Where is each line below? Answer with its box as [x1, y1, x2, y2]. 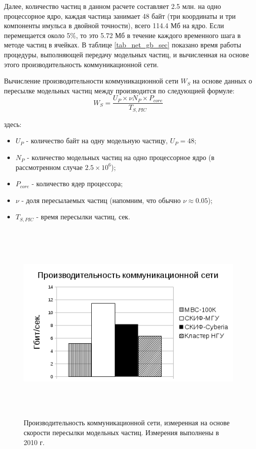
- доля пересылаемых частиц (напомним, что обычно [21, 195, 181, 205]
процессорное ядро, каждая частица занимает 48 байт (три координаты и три [4, 10, 236, 21]
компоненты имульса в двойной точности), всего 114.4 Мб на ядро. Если [4, 20, 224, 31]
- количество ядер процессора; [32, 178, 123, 189]
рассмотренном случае [15, 162, 83, 172]
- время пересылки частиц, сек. [36, 211, 130, 222]
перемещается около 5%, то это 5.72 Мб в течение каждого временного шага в [4, 30, 241, 40]
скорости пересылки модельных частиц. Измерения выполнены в [24, 427, 219, 437]
